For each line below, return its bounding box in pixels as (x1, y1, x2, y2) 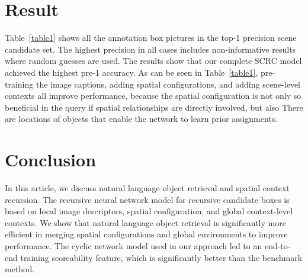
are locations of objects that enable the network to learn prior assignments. (5, 112, 278, 125)
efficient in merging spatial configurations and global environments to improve (5, 228, 288, 240)
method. (5, 263, 35, 275)
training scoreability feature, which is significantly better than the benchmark (20, 251, 303, 263)
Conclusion (5, 147, 97, 172)
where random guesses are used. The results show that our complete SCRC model (5, 54, 302, 67)
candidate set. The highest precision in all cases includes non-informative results (5, 43, 296, 55)
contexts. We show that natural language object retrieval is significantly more (5, 216, 286, 228)
